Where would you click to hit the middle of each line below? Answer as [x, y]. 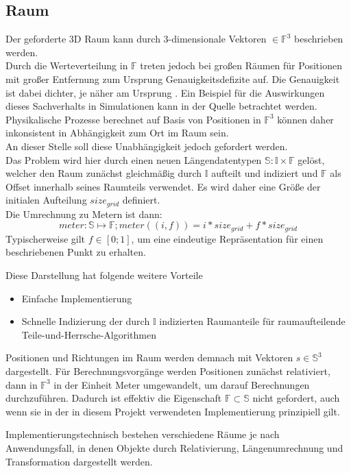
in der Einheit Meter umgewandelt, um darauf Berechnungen [182, 384]
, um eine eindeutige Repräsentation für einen [227, 238]
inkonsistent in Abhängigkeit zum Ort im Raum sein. [117, 133]
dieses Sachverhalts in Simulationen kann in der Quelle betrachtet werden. [161, 106]
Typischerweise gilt [46, 238]
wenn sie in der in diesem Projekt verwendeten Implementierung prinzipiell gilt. [173, 411]
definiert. [141, 200]
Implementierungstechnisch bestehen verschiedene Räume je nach [143, 434]
